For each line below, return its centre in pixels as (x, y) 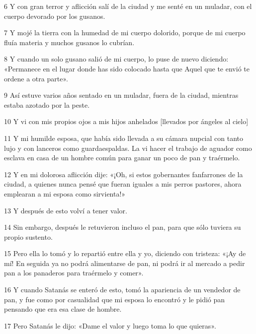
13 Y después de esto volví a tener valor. (66, 210)
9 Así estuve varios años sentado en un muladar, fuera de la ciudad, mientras (121, 95)
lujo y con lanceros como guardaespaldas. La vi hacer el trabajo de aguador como (128, 148)
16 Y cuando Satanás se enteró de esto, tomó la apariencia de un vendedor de (122, 290)
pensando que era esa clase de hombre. (63, 309)
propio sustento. (28, 236)
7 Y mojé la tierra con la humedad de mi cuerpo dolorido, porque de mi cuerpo (125, 33)
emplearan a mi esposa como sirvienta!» (65, 193)
